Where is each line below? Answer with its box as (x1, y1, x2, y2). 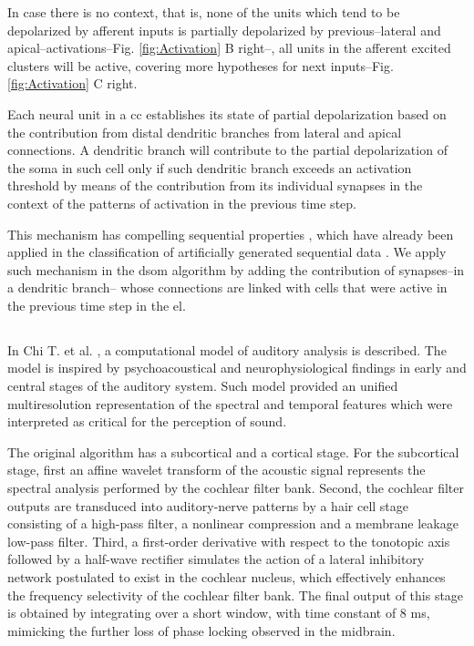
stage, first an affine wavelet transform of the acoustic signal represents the (7, 460, 426, 479)
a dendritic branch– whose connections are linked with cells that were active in (7, 278, 448, 297)
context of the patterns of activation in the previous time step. (7, 193, 356, 212)
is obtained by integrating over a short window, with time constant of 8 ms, (7, 603, 430, 622)
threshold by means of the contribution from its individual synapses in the (7, 176, 423, 195)
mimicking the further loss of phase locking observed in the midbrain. (7, 620, 396, 640)
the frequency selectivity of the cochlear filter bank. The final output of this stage (7, 585, 464, 604)
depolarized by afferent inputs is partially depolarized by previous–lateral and (7, 20, 441, 39)
